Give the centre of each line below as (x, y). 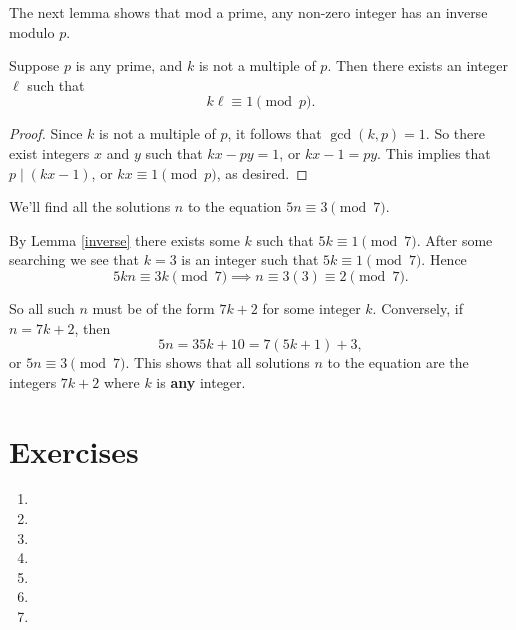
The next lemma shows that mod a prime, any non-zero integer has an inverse (248, 12)
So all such (42, 307)
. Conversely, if (417, 307)
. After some (454, 239)
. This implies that (434, 152)
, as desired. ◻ (262, 172)
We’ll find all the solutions (90, 206)
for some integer (311, 307)
